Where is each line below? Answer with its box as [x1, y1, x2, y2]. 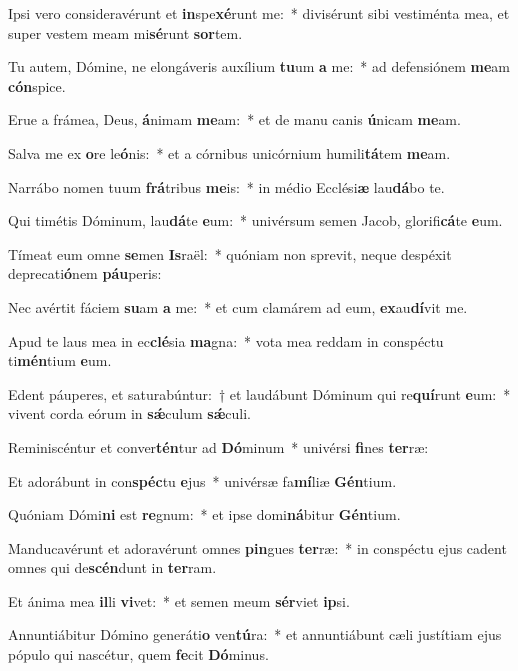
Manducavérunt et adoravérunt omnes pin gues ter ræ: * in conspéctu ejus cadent [8, 537, 507, 558]
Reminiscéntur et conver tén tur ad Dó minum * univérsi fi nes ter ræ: [8, 436, 429, 457]
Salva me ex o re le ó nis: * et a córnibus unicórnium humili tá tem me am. [8, 142, 451, 163]
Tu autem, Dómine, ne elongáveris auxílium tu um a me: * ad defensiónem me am [8, 56, 510, 77]
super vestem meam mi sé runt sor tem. [8, 22, 243, 43]
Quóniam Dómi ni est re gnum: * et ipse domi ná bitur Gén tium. [8, 504, 401, 525]
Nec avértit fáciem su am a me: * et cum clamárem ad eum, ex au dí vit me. [8, 296, 468, 317]
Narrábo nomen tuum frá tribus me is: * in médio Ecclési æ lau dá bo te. [8, 176, 445, 197]
